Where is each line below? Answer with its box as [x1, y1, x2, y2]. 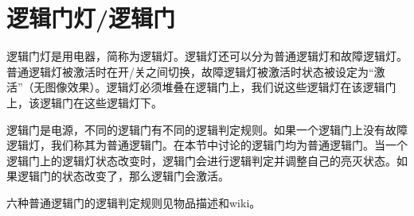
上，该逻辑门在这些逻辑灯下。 [6, 94, 162, 110]
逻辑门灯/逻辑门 [6, 2, 176, 34]
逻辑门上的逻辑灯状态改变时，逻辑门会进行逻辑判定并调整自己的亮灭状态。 [6, 152, 396, 168]
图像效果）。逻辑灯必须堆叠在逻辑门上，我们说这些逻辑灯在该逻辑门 [45, 79, 396, 95]
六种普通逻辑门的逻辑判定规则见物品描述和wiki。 [6, 194, 261, 210]
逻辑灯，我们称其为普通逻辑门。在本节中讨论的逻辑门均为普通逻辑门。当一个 [6, 137, 408, 153]
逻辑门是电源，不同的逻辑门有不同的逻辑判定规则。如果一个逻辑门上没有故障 [6, 121, 408, 137]
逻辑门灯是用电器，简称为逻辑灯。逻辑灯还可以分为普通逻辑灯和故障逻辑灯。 [6, 48, 408, 64]
